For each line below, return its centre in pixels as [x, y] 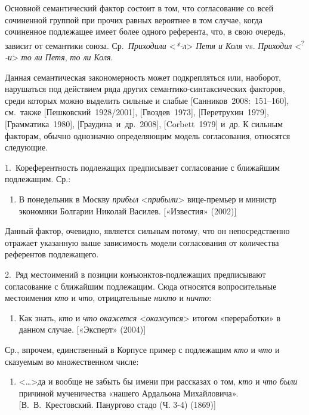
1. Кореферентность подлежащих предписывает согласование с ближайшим [143, 167]
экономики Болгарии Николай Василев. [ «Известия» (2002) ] [128, 210]
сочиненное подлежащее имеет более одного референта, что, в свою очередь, [145, 31]
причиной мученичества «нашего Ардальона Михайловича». [129, 393]
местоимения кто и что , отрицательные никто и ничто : [108, 298]
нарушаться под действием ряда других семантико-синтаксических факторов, [145, 89]
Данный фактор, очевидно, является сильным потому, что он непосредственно [147, 231]
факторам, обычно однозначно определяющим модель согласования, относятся [148, 135]
